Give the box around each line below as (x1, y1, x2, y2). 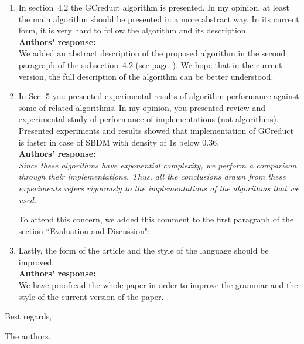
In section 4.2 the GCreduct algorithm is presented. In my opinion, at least (18, 1, 289, 13)
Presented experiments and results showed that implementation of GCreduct (18, 124, 293, 136)
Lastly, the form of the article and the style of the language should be (18, 244, 269, 257)
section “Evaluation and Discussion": (18, 224, 150, 237)
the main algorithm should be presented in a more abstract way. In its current (18, 12, 299, 25)
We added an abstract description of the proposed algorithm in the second (18, 47, 286, 59)
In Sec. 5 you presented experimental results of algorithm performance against (18, 90, 299, 102)
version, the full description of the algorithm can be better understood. (18, 70, 274, 82)
